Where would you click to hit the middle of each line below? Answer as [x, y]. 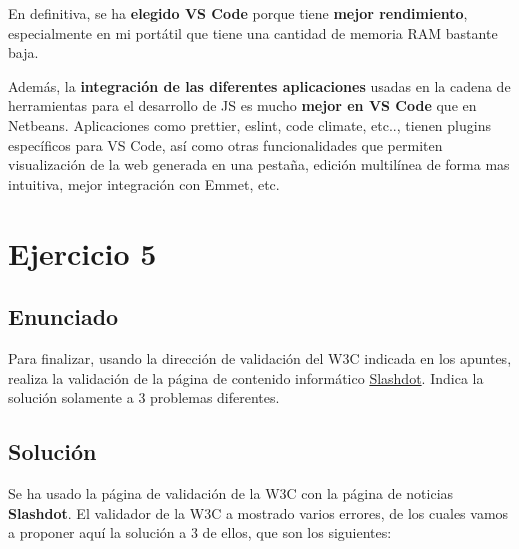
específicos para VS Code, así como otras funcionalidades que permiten [225, 144]
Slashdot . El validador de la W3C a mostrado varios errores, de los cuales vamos [258, 512]
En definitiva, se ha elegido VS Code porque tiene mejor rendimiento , [238, 13]
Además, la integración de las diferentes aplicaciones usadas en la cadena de [259, 85]
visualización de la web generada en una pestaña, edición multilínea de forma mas [259, 164]
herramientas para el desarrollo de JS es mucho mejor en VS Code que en [242, 105]
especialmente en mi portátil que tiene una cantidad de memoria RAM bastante [253, 32]
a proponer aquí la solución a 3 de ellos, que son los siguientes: [200, 532]
